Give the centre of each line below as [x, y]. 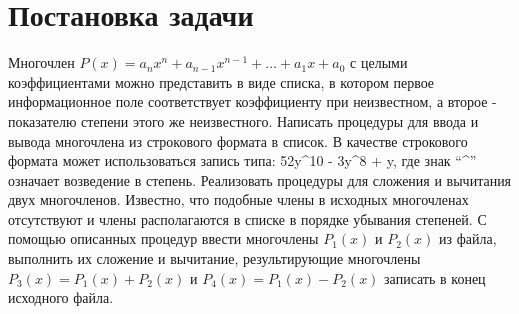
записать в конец [435, 277]
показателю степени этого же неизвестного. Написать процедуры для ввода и [243, 120]
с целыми [379, 62]
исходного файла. [61, 297]
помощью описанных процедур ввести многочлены [163, 238]
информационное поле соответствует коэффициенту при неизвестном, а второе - [252, 101]
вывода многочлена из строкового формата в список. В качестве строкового [238, 140]
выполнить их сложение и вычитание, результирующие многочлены [214, 258]
